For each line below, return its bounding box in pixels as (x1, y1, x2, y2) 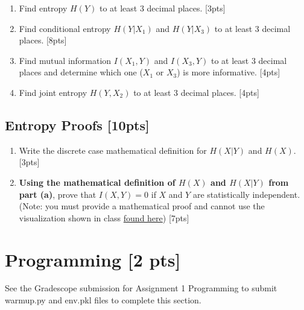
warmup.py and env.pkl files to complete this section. (5, 294, 201, 306)
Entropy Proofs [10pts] (5, 115, 150, 134)
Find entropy (19, 2, 68, 14)
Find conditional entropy (19, 22, 111, 34)
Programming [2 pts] (5, 247, 181, 271)
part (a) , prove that (19, 188, 97, 200)
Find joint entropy (19, 86, 87, 98)
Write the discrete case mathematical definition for (19, 144, 207, 156)
